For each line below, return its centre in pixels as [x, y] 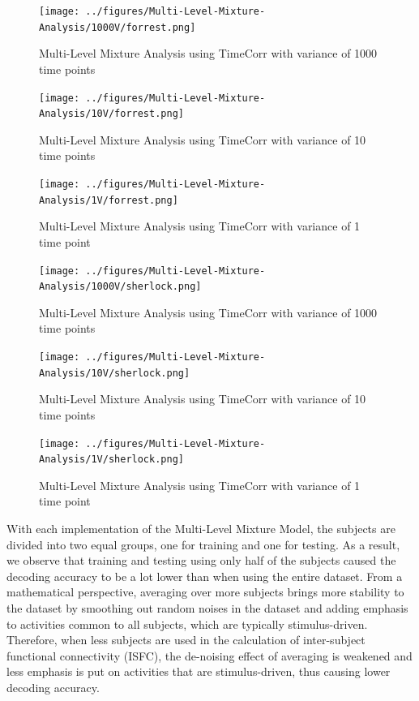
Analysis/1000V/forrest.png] [118, 27]
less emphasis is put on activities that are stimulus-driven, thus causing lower [199, 671]
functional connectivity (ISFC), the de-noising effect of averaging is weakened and [209, 655]
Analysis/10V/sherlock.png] [115, 373]
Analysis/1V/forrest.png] [109, 200]
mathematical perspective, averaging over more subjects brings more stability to [205, 592]
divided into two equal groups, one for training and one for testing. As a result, [203, 544]
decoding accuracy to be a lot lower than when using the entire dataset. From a [205, 576]
